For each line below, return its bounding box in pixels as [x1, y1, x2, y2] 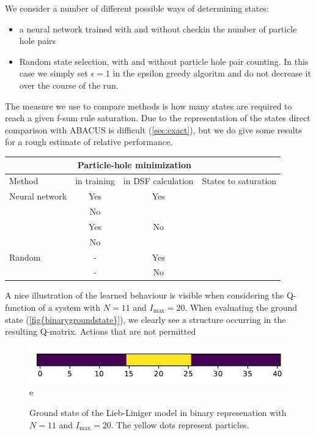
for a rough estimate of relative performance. [5, 135, 173, 148]
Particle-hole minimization [77, 158, 191, 171]
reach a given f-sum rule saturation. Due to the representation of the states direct [5, 111, 310, 124]
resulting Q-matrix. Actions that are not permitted [5, 325, 196, 338]
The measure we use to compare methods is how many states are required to [5, 99, 292, 112]
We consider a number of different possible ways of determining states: [5, 2, 269, 14]
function [5, 301, 36, 314]
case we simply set [19, 67, 88, 80]
